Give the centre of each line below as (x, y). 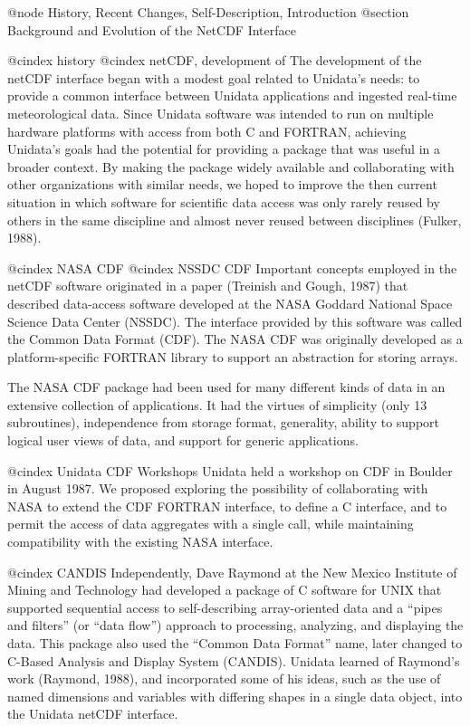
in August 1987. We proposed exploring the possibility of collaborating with (218, 488)
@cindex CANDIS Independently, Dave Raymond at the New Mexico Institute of (232, 572)
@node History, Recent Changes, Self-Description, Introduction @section (208, 12)
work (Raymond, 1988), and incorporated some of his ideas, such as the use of (224, 678)
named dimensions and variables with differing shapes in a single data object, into (235, 696)
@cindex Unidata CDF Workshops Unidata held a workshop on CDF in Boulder (230, 470)
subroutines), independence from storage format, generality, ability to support (223, 422)
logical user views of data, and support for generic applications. (183, 440)
